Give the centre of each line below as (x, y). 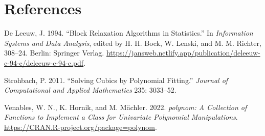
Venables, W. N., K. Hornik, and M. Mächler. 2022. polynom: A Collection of (126, 107)
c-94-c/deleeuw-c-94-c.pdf (44, 62)
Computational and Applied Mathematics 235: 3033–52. (90, 90)
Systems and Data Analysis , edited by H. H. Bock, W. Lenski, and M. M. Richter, (133, 43)
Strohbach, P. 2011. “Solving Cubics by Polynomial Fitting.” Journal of (116, 80)
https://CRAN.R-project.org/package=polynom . (81, 127)
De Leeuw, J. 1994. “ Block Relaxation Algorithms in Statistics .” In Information (129, 33)
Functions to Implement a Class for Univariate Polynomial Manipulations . (121, 117)
